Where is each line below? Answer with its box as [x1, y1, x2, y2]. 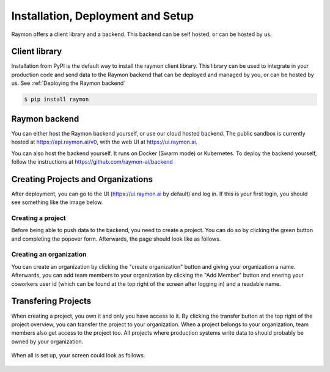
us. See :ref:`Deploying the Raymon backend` [11, 79, 126, 87]
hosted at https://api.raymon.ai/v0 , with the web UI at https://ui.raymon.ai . [11, 138, 198, 146]
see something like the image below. [11, 199, 103, 206]
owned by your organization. [11, 338, 84, 345]
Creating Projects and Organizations [11, 174, 153, 184]
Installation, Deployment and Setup [11, 9, 194, 23]
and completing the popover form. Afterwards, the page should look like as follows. [11, 235, 221, 243]
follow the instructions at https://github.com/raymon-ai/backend [11, 158, 174, 165]
